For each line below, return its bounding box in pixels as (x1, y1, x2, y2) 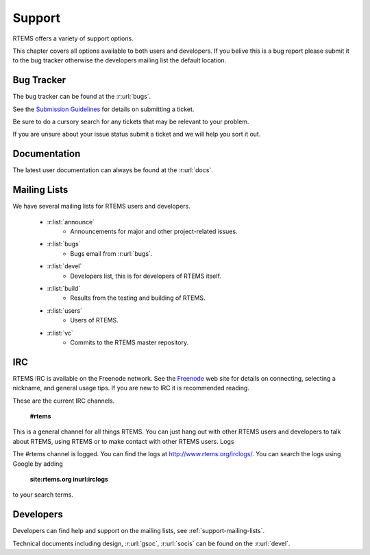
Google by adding (12, 460, 63, 468)
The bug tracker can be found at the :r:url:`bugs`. (12, 93, 151, 101)
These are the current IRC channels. (12, 397, 115, 405)
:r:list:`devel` (47, 262, 82, 270)
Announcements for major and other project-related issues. (70, 227, 238, 235)
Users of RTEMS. (70, 316, 119, 324)
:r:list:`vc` (47, 329, 73, 337)
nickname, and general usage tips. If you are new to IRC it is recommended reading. (12, 384, 250, 392)
